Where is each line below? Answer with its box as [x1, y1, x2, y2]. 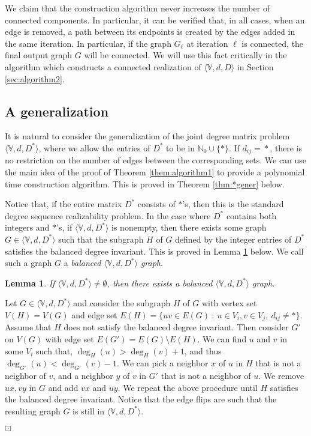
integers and [5, 221, 50, 234]
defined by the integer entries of [175, 232, 292, 245]
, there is [270, 141, 303, 154]
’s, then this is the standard [182, 198, 284, 210]
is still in [73, 404, 105, 417]
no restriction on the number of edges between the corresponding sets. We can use [5, 154, 307, 166]
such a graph [5, 256, 52, 269]
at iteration [186, 37, 228, 49]
